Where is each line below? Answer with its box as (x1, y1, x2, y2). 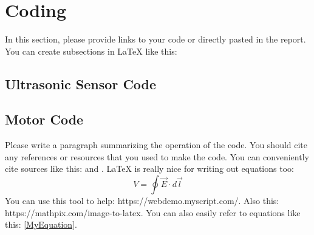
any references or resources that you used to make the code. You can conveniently (5, 150, 309, 163)
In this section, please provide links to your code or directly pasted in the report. (5, 33, 306, 46)
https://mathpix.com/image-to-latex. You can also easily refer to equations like (5, 206, 301, 219)
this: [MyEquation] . (5, 218, 77, 231)
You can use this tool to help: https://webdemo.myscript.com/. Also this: (5, 194, 279, 207)
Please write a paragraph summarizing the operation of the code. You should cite (5, 138, 308, 151)
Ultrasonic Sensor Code (5, 74, 157, 93)
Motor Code (5, 110, 84, 129)
